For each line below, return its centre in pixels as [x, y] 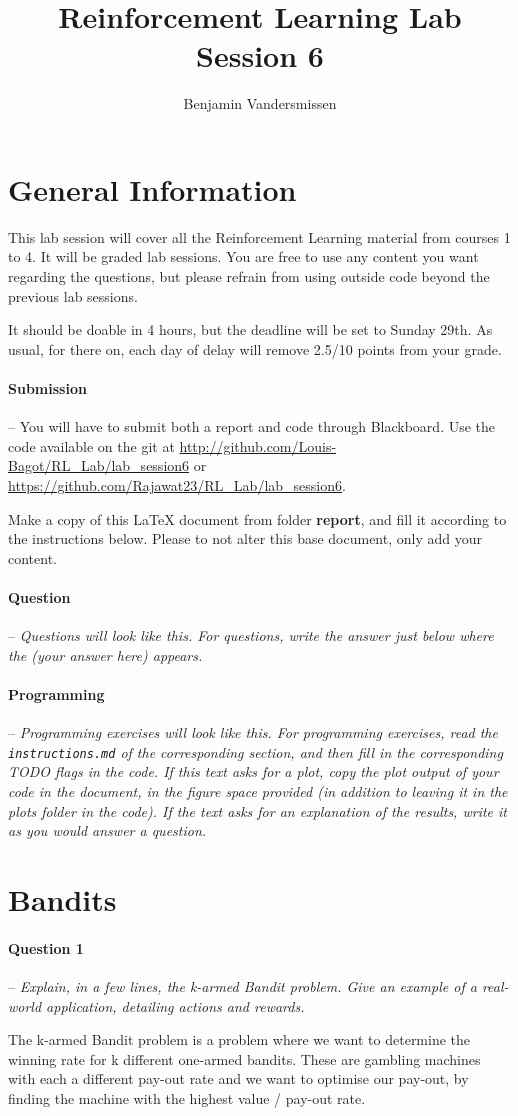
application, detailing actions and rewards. [175, 1005]
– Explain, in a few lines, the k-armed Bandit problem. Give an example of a [242, 985]
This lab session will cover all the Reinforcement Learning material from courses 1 [259, 236]
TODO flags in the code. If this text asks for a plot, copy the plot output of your [253, 771]
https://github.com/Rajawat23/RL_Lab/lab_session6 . [177, 484]
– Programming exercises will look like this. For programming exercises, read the [253, 732]
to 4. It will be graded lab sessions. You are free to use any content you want [243, 256]
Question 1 [46, 947]
